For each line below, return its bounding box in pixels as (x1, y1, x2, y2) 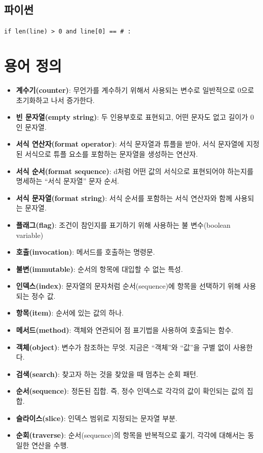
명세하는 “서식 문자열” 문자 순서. (16, 176, 119, 186)
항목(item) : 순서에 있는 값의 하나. (16, 307, 124, 318)
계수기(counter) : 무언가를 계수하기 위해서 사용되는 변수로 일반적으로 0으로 (16, 84, 254, 95)
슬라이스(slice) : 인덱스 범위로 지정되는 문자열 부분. (16, 412, 177, 423)
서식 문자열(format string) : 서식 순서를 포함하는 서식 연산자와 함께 (16, 192, 233, 203)
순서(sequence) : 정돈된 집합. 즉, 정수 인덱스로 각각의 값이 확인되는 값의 (16, 386, 244, 396)
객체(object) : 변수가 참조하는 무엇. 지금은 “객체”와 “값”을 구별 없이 (16, 341, 231, 352)
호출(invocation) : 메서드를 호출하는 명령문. (16, 247, 155, 257)
